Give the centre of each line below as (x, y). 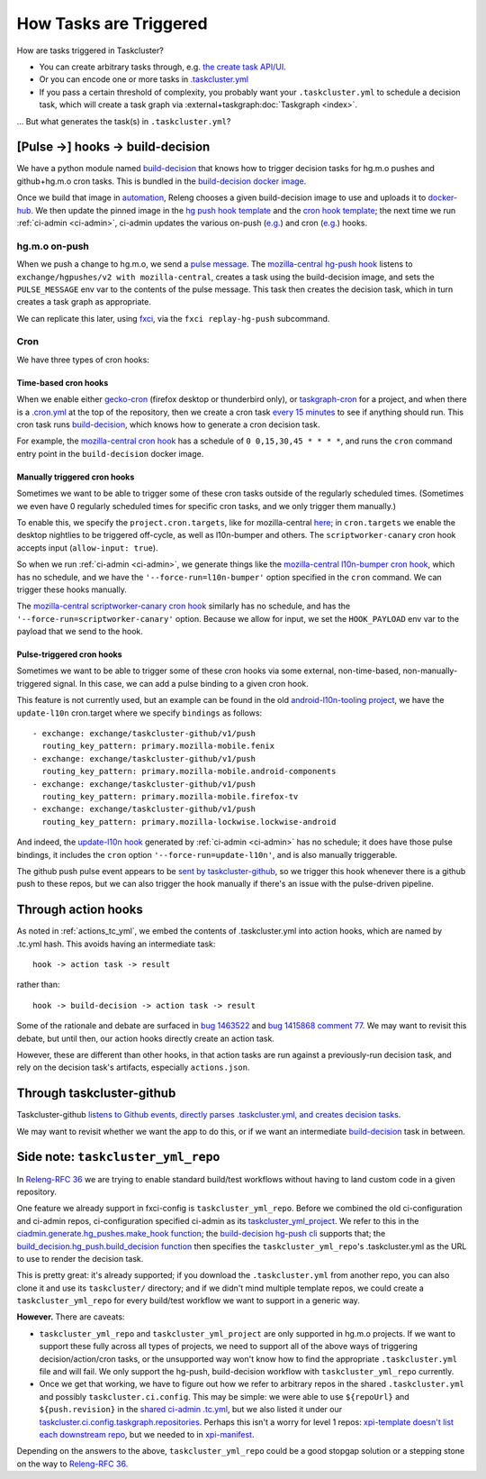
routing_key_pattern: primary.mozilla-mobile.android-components (189, 771)
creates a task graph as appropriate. (84, 302)
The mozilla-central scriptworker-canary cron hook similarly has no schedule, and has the (184, 606)
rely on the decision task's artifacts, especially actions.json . (133, 1067)
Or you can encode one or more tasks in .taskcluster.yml (144, 79)
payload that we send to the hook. (80, 632)
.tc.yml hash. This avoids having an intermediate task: (116, 944)
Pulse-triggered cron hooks (69, 654)
